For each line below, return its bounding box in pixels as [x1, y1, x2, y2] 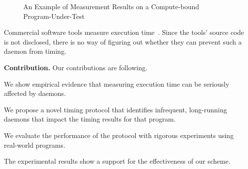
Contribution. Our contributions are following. [4, 62, 148, 72]
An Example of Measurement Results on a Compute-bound [23, 1, 200, 11]
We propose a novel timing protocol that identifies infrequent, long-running [4, 104, 227, 114]
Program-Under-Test [23, 11, 85, 21]
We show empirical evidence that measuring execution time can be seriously [4, 78, 230, 89]
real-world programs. [4, 139, 65, 150]
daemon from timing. [4, 46, 66, 56]
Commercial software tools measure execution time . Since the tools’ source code [4, 27, 244, 37]
